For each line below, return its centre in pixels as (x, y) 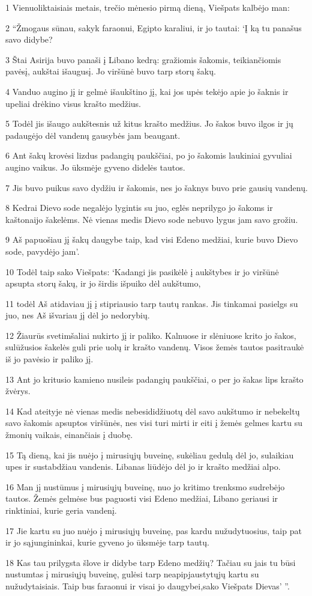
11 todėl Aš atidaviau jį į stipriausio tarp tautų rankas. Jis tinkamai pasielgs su (152, 303)
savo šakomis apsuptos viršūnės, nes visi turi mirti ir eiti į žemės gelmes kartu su (154, 423)
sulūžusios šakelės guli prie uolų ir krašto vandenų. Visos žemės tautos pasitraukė (155, 347)
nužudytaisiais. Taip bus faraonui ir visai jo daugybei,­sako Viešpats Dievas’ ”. (148, 585)
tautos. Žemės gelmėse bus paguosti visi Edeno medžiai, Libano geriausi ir (142, 498)
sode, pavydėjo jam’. (43, 251)
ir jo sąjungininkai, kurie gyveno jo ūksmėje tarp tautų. (107, 542)
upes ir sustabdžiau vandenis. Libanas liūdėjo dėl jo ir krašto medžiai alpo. (143, 467)
